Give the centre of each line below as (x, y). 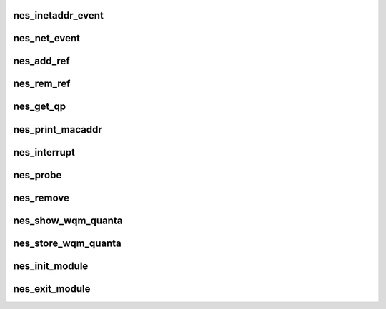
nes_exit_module (52, 289)
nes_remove (41, 197)
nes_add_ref (41, 61)
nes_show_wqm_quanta (68, 220)
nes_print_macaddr (58, 130)
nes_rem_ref (42, 84)
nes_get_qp (40, 107)
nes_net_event (46, 38)
